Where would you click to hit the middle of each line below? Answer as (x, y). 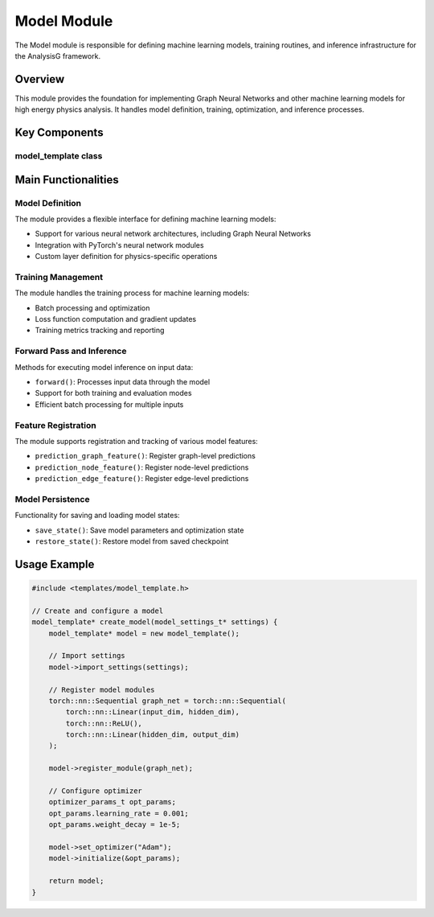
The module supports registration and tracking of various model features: (137, 441)
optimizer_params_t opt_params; (113, 802)
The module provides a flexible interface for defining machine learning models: (145, 219)
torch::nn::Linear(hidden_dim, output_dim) (153, 735)
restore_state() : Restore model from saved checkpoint (132, 541)
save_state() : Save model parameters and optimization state (139, 530)
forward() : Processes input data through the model (123, 381)
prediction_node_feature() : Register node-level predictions (142, 467)
